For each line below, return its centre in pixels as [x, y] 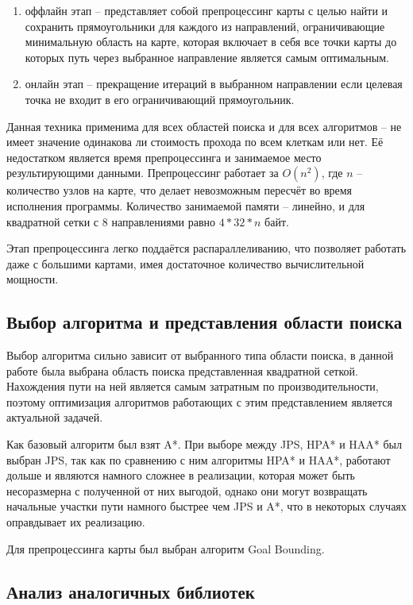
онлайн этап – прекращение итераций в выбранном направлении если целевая [214, 84]
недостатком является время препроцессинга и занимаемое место [164, 157]
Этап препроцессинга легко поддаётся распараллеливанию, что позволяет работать [206, 248]
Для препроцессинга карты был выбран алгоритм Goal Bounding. [166, 548]
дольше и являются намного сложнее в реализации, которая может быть [181, 475]
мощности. [33, 279]
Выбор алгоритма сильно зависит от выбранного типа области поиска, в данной [200, 355]
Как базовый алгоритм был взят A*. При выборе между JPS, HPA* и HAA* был [204, 444]
